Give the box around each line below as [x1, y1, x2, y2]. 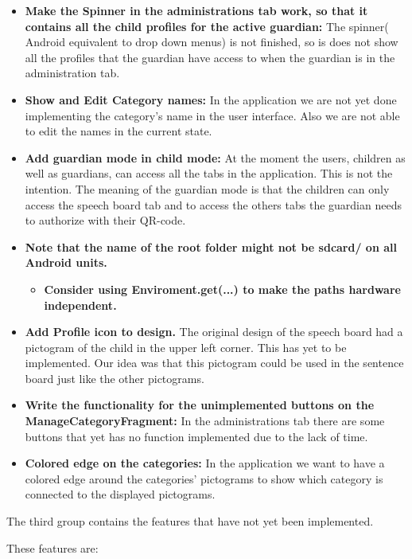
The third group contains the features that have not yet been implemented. [6, 513, 374, 530]
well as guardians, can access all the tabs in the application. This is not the [25, 165, 393, 182]
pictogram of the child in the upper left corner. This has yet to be [25, 338, 347, 355]
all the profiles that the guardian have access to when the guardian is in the [25, 49, 395, 65]
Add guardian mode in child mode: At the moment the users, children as [25, 149, 406, 166]
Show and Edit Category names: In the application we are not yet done [25, 91, 397, 107]
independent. [44, 296, 117, 313]
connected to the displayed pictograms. [25, 486, 216, 502]
